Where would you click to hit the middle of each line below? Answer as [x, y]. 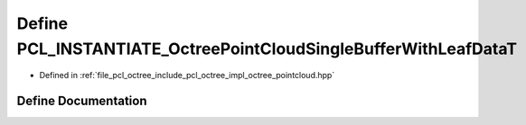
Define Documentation [82, 101]
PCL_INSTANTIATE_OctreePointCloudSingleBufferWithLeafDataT [267, 49]
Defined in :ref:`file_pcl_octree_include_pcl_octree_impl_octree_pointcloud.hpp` [187, 76]
